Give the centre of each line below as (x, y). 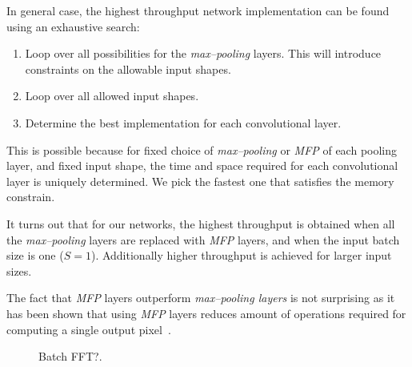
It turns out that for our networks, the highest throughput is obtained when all (201, 223)
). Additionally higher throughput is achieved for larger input (241, 255)
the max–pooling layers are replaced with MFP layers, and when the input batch (203, 239)
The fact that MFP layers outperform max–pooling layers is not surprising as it (201, 298)
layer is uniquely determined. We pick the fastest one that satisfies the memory (200, 181)
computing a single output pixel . (89, 329)
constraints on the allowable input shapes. (128, 69)
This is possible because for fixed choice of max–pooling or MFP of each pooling (202, 149)
